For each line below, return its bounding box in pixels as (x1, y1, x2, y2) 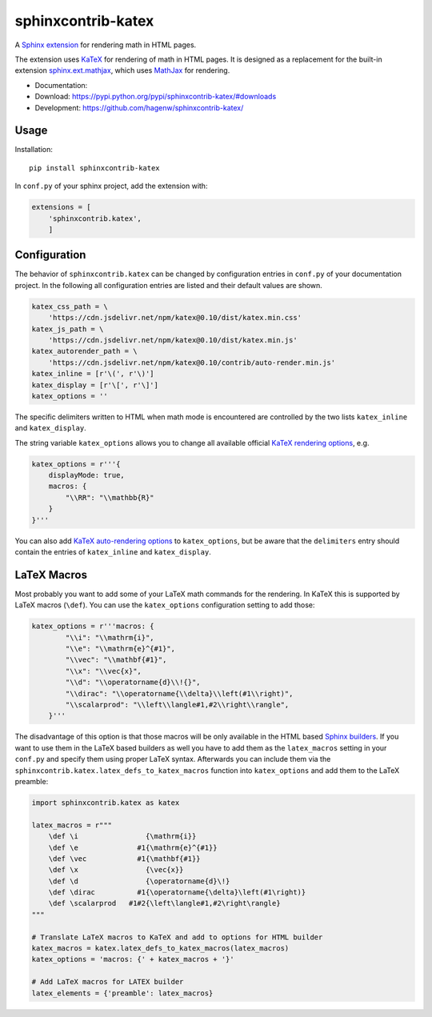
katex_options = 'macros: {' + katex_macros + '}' (31, 955, 235, 964)
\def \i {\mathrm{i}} (48, 832, 197, 841)
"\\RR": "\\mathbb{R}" (65, 493, 155, 502)
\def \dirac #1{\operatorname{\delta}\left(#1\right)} (48, 888, 306, 897)
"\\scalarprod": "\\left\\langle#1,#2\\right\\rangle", (65, 700, 290, 710)
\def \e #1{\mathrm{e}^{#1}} (48, 843, 218, 852)
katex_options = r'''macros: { (31, 622, 155, 631)
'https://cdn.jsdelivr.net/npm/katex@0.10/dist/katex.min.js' (48, 336, 298, 344)
